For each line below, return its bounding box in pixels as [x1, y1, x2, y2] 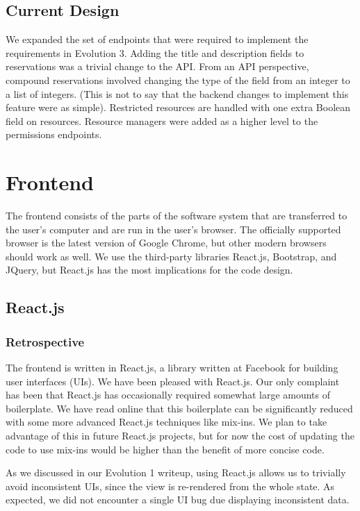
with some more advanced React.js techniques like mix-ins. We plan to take [6, 414, 327, 429]
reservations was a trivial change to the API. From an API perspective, [6, 59, 309, 74]
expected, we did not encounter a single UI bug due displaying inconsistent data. [6, 492, 350, 507]
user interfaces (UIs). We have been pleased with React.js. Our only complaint [6, 374, 340, 388]
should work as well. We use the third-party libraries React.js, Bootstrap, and [6, 249, 337, 263]
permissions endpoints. [6, 127, 102, 142]
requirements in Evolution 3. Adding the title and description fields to [6, 45, 304, 60]
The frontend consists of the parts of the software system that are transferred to [6, 208, 347, 223]
